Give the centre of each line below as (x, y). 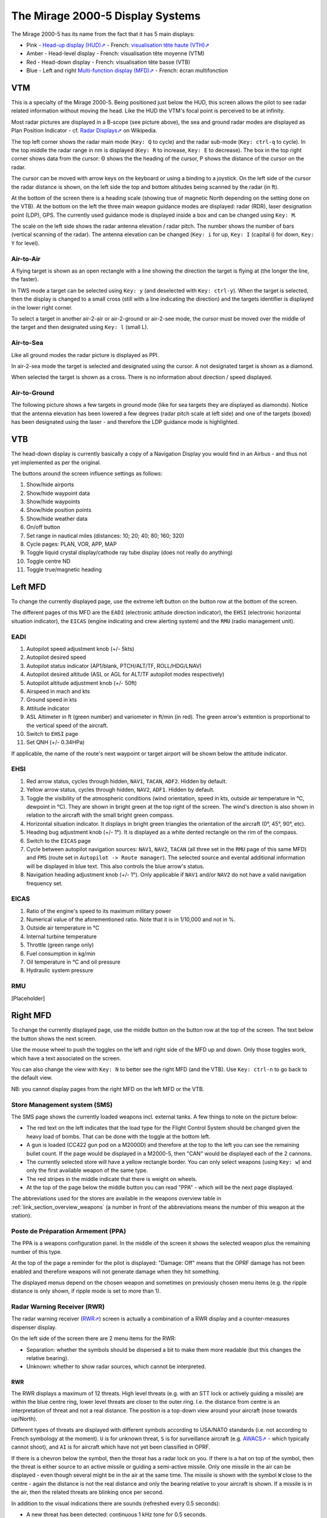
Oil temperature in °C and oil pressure (73, 962)
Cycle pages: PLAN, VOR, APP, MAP (72, 544)
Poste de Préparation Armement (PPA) (69, 1231)
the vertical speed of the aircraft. (67, 725)
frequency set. (45, 883)
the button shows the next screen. (54, 1038)
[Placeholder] (28, 998)
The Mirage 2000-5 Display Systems (106, 16)
